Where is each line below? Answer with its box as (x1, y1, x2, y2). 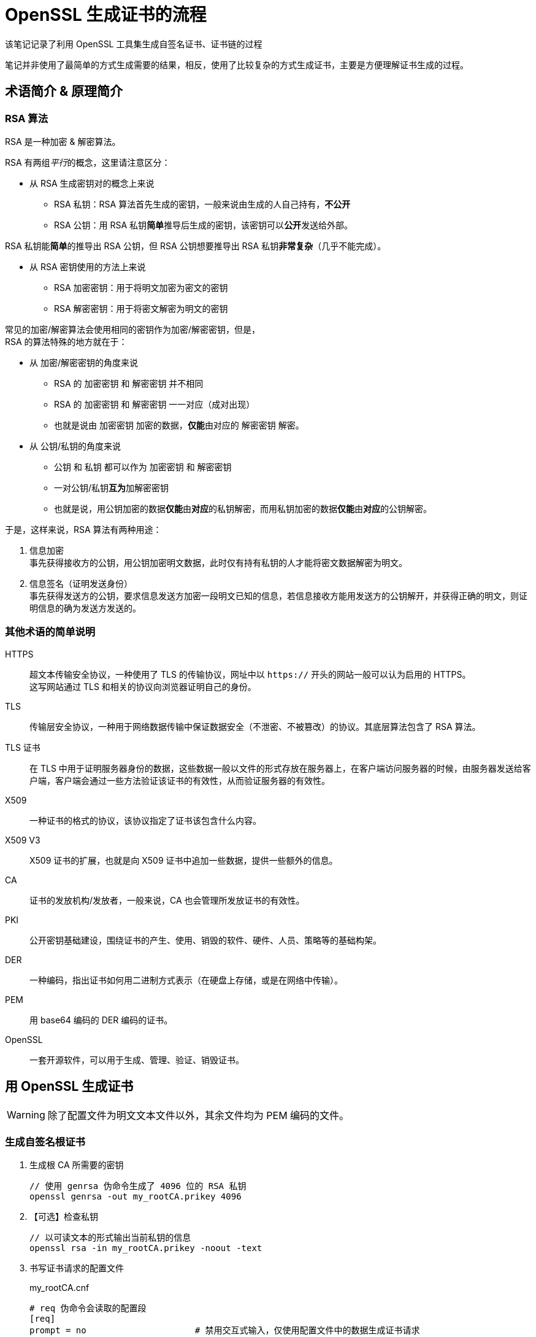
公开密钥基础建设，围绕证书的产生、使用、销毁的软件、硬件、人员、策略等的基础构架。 (29, 934, 381, 945)
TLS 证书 (5, 742, 40, 753)
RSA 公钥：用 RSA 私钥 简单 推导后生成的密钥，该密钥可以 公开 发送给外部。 (54, 219, 353, 230)
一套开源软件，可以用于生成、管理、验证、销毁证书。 (29, 1054, 244, 1065)
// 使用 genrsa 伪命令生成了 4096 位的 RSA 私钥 (29, 1181, 247, 1192)
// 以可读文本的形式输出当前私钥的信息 (29, 1233, 191, 1243)
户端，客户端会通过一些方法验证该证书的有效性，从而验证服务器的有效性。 (29, 775, 330, 786)
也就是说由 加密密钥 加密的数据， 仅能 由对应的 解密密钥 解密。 (54, 419, 304, 430)
